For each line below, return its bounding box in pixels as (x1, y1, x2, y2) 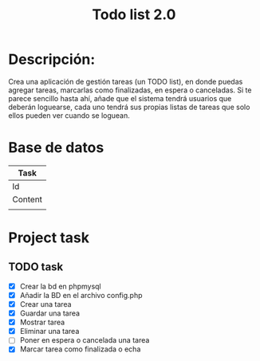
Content (12, 194, 42, 205)
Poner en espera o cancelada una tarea (19, 335, 150, 345)
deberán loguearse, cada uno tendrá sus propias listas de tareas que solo (8, 102, 250, 112)
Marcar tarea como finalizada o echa (19, 344, 141, 354)
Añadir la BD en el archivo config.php (19, 290, 143, 300)
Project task (8, 229, 90, 247)
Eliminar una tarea (19, 327, 80, 336)
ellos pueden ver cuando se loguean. (8, 110, 130, 120)
